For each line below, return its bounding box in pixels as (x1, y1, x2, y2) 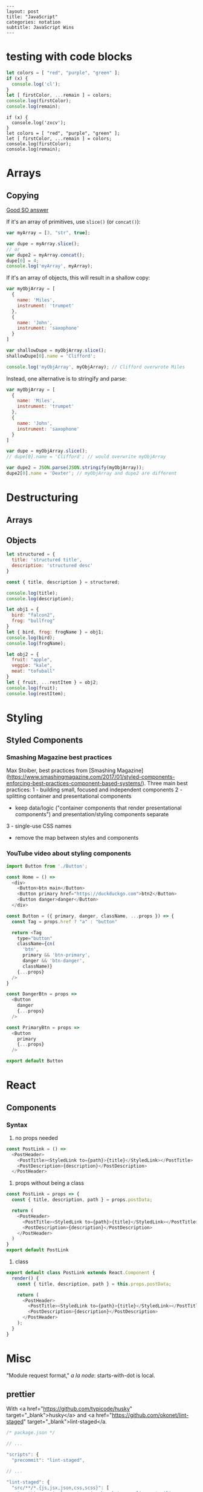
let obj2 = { (6, 651, 39, 657)
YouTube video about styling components (6, 849, 132, 858)
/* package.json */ (6, 1430, 56, 1436)
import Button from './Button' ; (6, 863, 88, 869)
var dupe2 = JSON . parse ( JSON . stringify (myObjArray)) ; (6, 465, 145, 471)
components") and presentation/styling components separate (14, 811, 169, 818)
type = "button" (17, 935, 53, 941)
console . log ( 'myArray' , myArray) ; (6, 263, 94, 269)
